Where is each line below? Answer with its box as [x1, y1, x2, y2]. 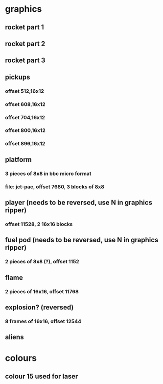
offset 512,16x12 [5, 87, 44, 94]
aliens [5, 333, 24, 341]
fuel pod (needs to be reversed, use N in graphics [5, 236, 159, 244]
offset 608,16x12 [5, 101, 46, 107]
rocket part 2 [5, 39, 46, 48]
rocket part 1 [5, 23, 44, 31]
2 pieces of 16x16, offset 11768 [5, 288, 79, 295]
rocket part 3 [5, 56, 46, 65]
